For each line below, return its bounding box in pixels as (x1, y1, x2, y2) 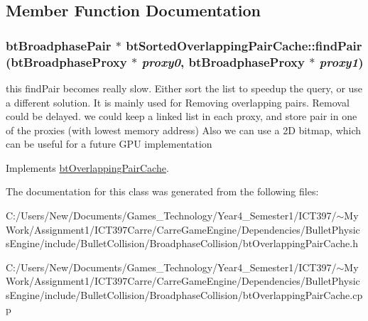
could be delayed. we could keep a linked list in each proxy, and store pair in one (6, 109, 357, 124)
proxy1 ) (319, 53, 364, 70)
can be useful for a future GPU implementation (6, 136, 212, 151)
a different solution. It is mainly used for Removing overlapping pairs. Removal (6, 94, 350, 109)
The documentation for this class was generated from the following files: (6, 184, 319, 199)
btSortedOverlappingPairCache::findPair (126, 36, 362, 54)
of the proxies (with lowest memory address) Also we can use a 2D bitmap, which (6, 122, 362, 137)
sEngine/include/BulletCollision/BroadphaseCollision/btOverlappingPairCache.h (6, 236, 358, 251)
